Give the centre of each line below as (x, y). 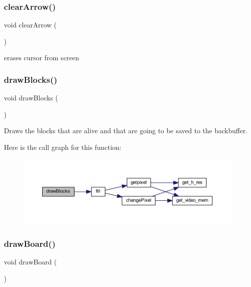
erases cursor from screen (42, 58)
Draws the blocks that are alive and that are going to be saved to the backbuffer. (126, 131)
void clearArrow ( (30, 25)
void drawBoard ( (30, 262)
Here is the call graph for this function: (63, 147)
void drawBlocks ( (31, 98)
